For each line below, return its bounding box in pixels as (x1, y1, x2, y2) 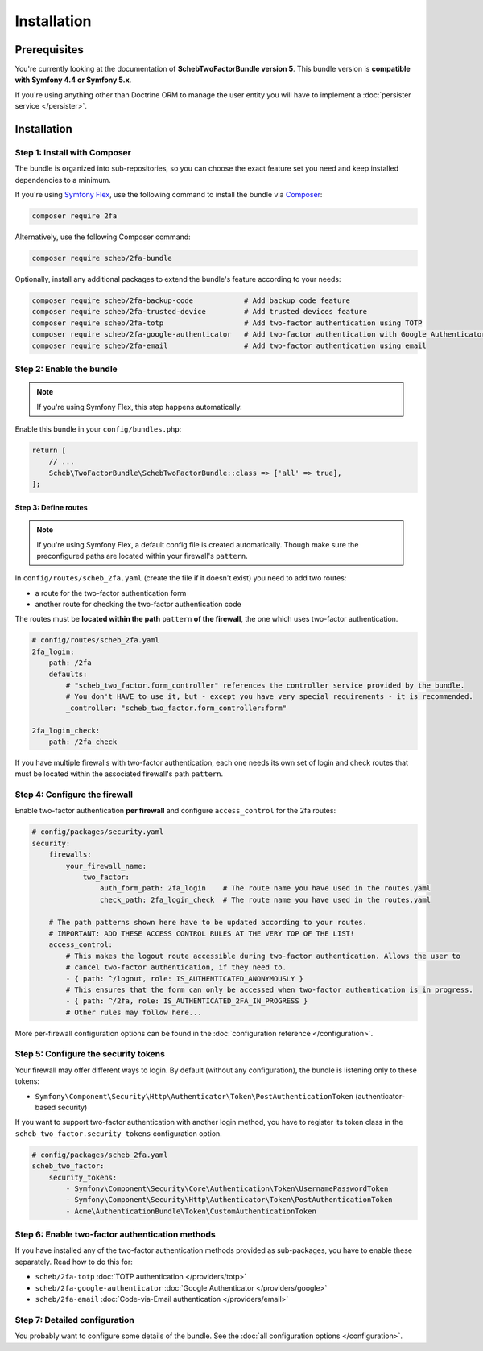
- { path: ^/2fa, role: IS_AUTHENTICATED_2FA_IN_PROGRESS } (65, 997, 308, 1006)
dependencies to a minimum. (14, 175, 112, 184)
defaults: (48, 669, 88, 679)
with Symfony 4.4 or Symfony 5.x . (14, 75, 132, 85)
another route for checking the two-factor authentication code (35, 600, 242, 609)
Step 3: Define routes (14, 502, 88, 512)
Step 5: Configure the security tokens (14, 1048, 165, 1060)
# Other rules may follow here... (65, 1007, 202, 1017)
